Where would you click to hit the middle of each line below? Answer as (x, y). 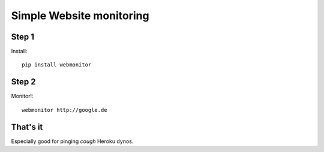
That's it (27, 127)
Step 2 (23, 82)
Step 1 (23, 37)
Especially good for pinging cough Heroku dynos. (72, 141)
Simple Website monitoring (80, 16)
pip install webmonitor (57, 65)
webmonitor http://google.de (64, 110)
